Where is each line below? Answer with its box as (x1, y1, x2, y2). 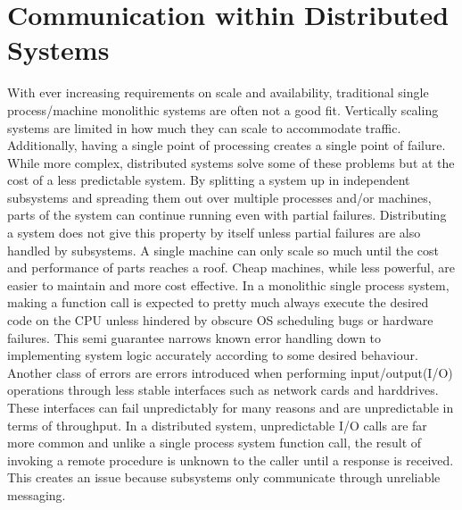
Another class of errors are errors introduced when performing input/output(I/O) (7, 363, 453, 381)
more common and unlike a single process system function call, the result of (7, 433, 422, 452)
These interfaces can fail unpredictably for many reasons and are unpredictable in (7, 398, 454, 416)
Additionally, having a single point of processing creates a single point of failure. (7, 136, 446, 155)
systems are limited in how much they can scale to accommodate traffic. (7, 118, 401, 137)
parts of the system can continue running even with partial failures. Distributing (7, 205, 447, 224)
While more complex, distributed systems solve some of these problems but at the (7, 153, 455, 171)
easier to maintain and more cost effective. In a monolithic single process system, (7, 275, 450, 294)
